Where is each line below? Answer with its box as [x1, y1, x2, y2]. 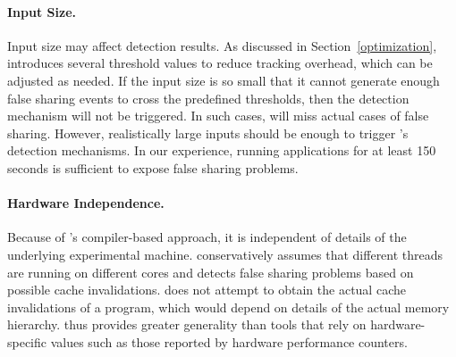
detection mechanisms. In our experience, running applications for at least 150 [7, 141, 436, 160]
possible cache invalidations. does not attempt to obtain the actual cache [7, 280, 406, 299]
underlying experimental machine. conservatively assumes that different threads [7, 245, 443, 263]
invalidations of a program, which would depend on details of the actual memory [7, 297, 450, 316]
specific [7, 332, 47, 351]
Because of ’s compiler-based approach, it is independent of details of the [7, 228, 407, 246]
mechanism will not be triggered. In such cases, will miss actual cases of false [7, 106, 429, 125]
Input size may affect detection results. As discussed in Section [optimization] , [7, 36, 437, 54]
